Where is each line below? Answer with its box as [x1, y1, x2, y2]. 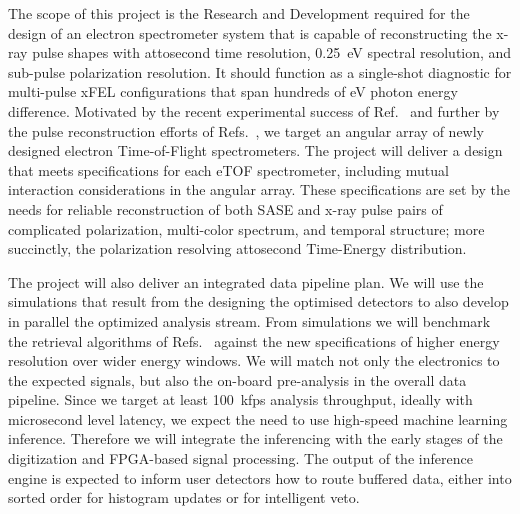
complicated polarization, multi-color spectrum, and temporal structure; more [8, 218, 485, 239]
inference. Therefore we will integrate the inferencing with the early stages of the [8, 428, 503, 449]
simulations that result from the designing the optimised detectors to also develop [8, 291, 509, 312]
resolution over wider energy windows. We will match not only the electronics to [8, 350, 500, 371]
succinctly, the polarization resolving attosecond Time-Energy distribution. [8, 238, 467, 259]
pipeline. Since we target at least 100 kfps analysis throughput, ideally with [8, 389, 473, 410]
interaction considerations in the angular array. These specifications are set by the [8, 179, 510, 200]
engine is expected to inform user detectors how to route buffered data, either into [8, 467, 512, 488]
